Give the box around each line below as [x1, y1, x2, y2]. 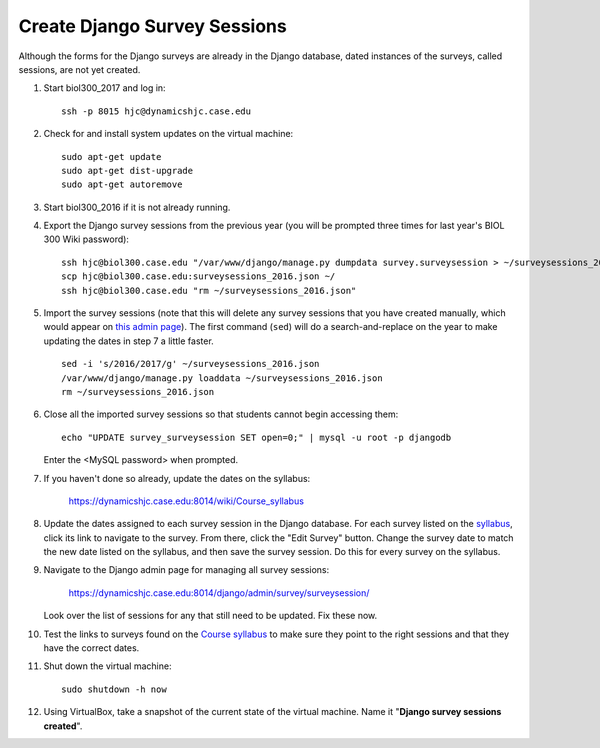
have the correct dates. [43, 642, 140, 654]
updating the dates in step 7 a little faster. [43, 335, 214, 347]
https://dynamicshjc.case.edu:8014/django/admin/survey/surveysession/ [68, 586, 370, 599]
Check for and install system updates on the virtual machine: [43, 128, 294, 140]
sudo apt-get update [61, 151, 162, 162]
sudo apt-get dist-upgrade [61, 165, 194, 176]
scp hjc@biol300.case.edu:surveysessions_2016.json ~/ [61, 271, 336, 282]
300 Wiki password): [43, 233, 130, 245]
